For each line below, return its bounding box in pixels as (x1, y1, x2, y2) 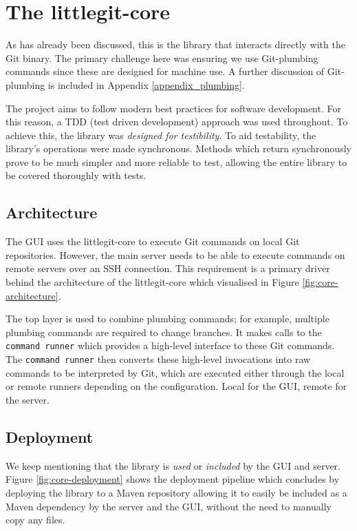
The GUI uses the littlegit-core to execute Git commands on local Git (6, 234, 300, 249)
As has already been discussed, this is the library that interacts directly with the (6, 37, 345, 52)
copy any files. (6, 512, 65, 527)
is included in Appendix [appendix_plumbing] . (47, 77, 245, 92)
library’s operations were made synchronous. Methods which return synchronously (6, 141, 351, 156)
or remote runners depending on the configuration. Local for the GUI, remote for (6, 379, 347, 393)
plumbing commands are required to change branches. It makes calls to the (6, 324, 322, 339)
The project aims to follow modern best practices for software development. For (6, 101, 341, 115)
